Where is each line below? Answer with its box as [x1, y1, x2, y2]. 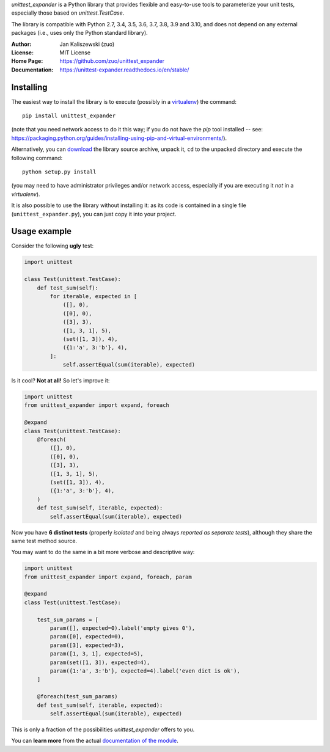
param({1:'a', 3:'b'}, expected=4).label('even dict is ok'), [50, 668, 241, 674]
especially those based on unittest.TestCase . [11, 9, 125, 16]
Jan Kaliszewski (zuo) [59, 40, 115, 48]
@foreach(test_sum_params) [37, 693, 119, 700]
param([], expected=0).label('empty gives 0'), [50, 625, 196, 632]
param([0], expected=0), [50, 633, 125, 640]
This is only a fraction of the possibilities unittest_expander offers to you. [11, 726, 195, 733]
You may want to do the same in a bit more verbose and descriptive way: [11, 549, 195, 556]
